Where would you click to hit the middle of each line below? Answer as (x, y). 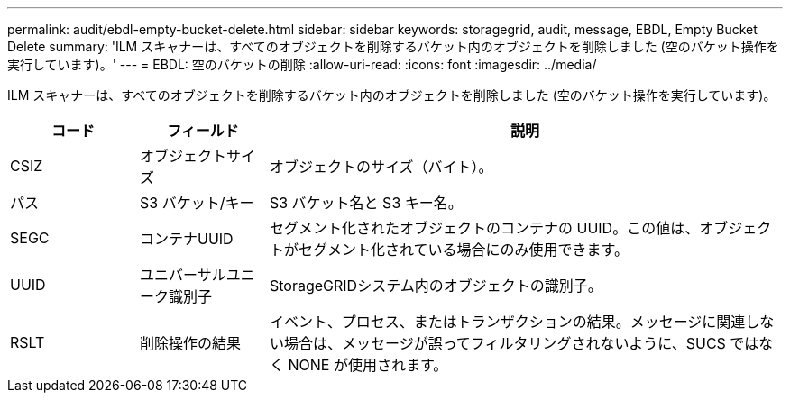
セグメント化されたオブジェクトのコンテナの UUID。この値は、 (484, 228)
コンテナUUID (186, 239)
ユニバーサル (183, 275)
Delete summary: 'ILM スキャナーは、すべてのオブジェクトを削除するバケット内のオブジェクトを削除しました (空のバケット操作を (393, 46)
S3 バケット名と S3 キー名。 (366, 203)
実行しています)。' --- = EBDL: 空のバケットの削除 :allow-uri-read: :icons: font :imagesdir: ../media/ (302, 64)
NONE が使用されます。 (368, 365)
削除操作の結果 (190, 343)
